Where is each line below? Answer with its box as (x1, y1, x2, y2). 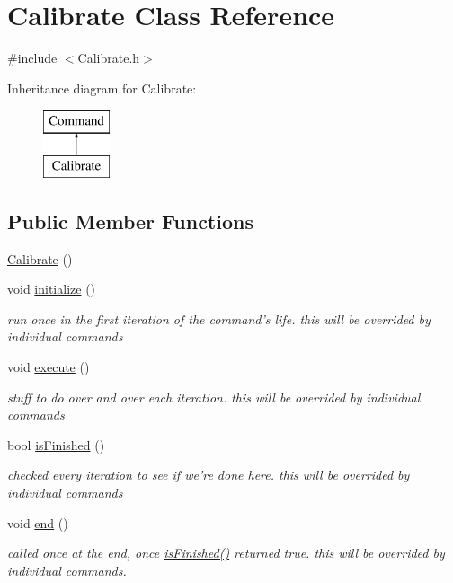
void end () (7, 513, 68, 532)
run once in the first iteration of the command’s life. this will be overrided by (7, 309, 431, 328)
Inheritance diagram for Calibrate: (7, 78, 197, 97)
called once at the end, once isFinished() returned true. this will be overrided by (7, 543, 445, 562)
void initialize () (7, 279, 96, 298)
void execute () (7, 358, 90, 376)
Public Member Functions (7, 207, 253, 234)
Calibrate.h (77, 49, 140, 67)
